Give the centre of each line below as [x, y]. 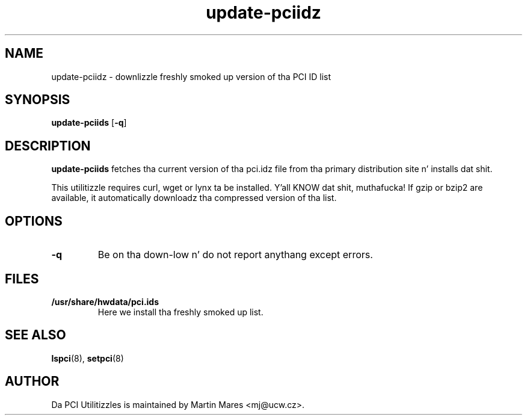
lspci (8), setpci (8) [88, 358]
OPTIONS [34, 221]
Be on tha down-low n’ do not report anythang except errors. [235, 255]
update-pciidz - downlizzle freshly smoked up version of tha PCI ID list [191, 76]
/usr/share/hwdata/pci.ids [105, 301]
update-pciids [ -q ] [89, 123]
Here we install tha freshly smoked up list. [180, 312]
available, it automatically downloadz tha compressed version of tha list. [194, 198]
